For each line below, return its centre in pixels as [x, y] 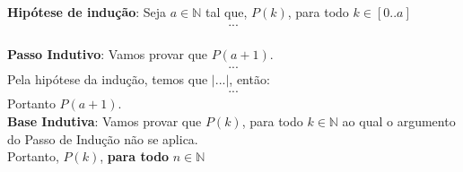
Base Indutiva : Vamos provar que [105, 121]
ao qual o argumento [399, 121]
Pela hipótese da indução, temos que [108, 78]
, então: [249, 78]
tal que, [227, 12]
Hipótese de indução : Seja [87, 12]
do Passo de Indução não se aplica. [103, 138]
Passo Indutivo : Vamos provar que [108, 54]
